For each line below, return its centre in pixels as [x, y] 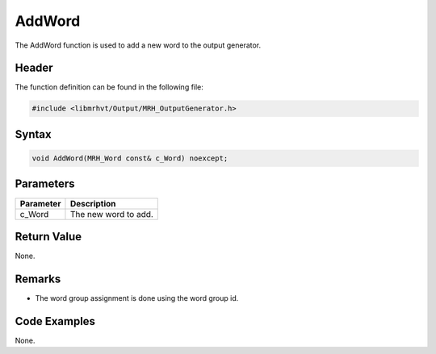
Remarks [38, 279]
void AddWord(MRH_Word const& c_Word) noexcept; [130, 158]
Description [93, 203]
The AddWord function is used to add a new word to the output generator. [138, 45]
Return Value [48, 237]
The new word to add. [111, 214]
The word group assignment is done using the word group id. [137, 298]
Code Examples [55, 321]
